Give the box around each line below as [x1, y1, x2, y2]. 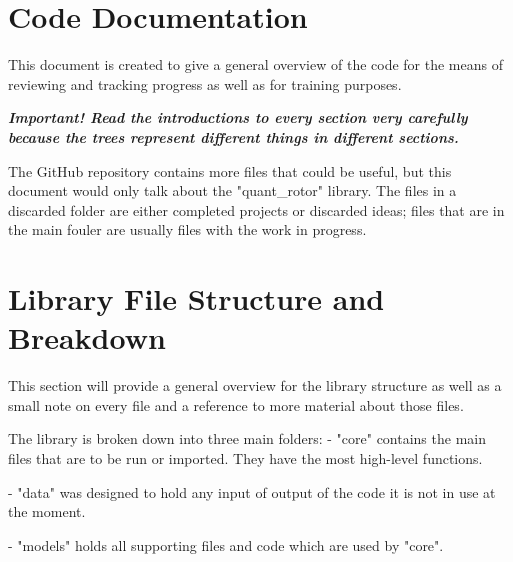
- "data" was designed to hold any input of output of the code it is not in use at [8, 481, 496, 502]
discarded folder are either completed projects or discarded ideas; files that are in [8, 199, 505, 220]
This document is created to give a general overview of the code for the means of [8, 54, 503, 75]
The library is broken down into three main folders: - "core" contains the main [8, 428, 486, 449]
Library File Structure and [8, 278, 385, 319]
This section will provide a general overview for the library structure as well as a [8, 375, 502, 396]
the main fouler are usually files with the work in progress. [8, 219, 367, 240]
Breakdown [8, 317, 166, 358]
